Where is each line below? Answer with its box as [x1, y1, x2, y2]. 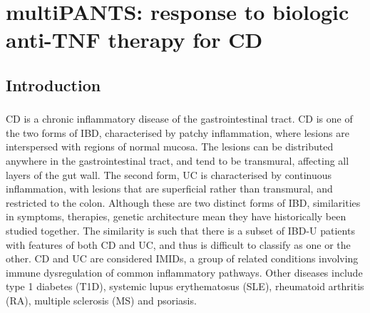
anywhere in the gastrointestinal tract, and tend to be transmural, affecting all [6, 153, 349, 168]
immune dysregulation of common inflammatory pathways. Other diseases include [6, 265, 363, 279]
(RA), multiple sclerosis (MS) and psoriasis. [6, 292, 197, 307]
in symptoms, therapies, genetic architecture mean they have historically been [6, 209, 346, 224]
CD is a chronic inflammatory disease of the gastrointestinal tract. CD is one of [6, 111, 353, 126]
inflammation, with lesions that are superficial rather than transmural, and [6, 181, 333, 196]
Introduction [6, 73, 101, 96]
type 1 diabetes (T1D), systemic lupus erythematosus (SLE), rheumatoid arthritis [6, 279, 364, 294]
